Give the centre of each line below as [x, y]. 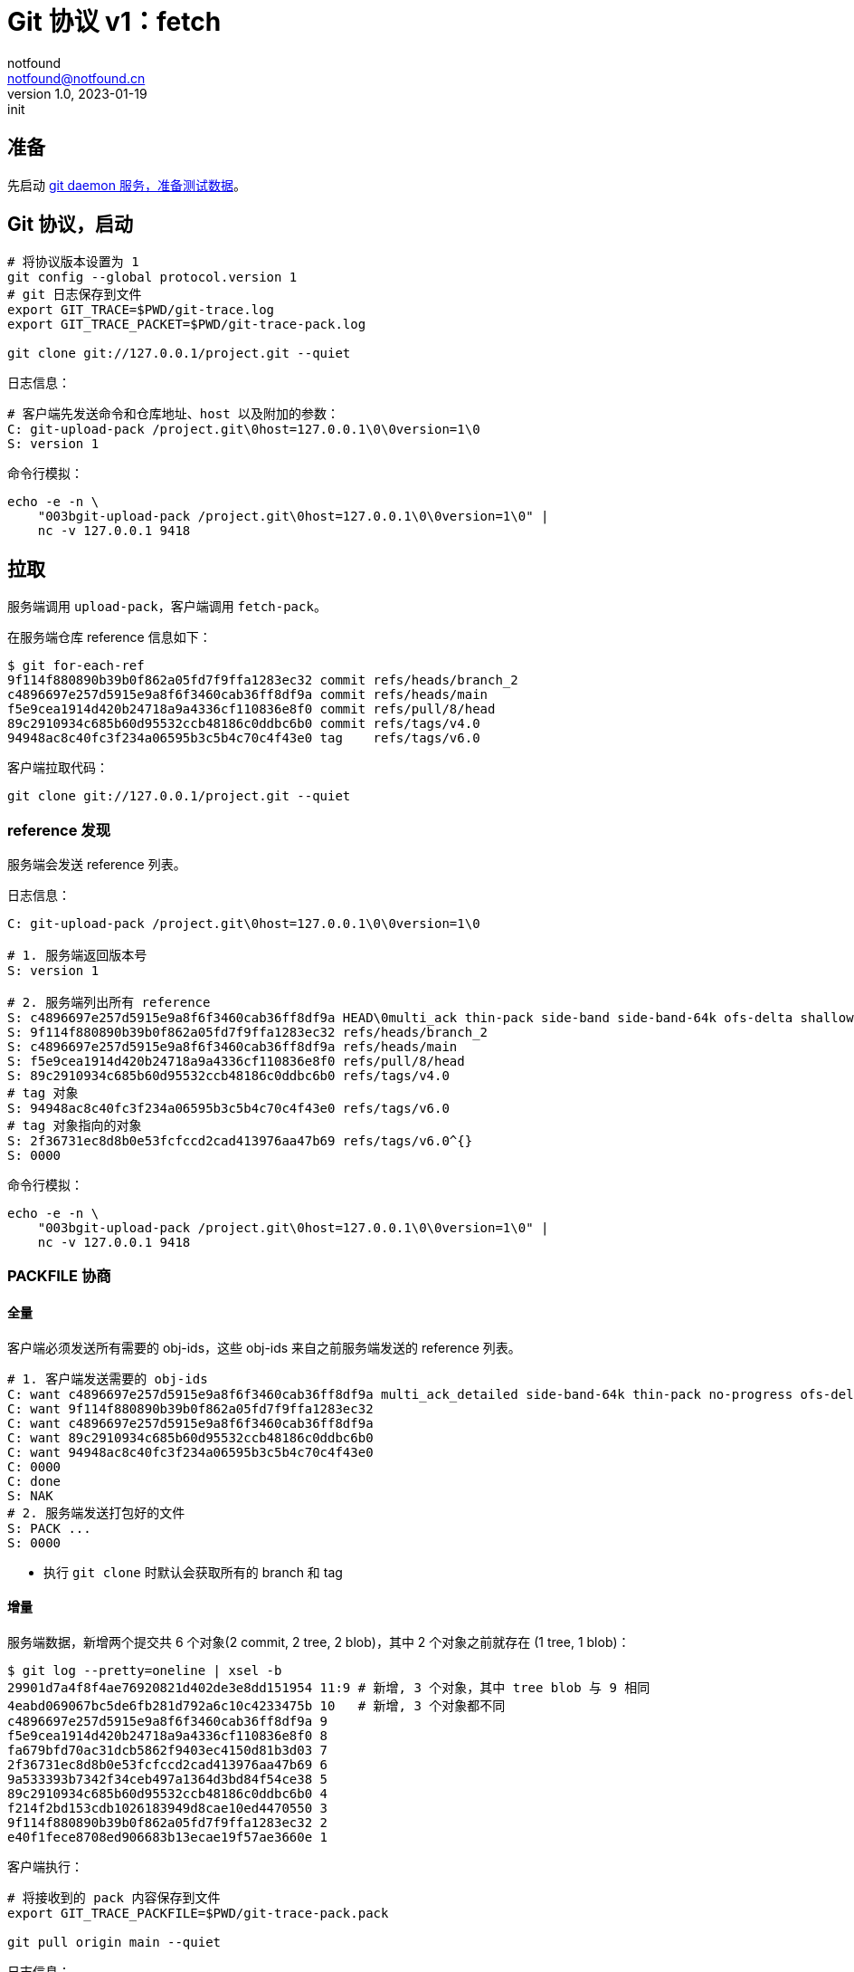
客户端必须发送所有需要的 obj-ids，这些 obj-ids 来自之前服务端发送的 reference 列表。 [264, 1347]
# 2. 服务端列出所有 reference [109, 1003]
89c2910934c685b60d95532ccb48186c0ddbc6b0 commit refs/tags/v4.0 [244, 724]
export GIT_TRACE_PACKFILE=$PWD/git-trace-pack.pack [198, 1913]
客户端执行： [45, 1866]
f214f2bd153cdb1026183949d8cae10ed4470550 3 [168, 1808]
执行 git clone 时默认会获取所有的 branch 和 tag [193, 1572]
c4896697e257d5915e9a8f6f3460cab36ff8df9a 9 [168, 1721]
